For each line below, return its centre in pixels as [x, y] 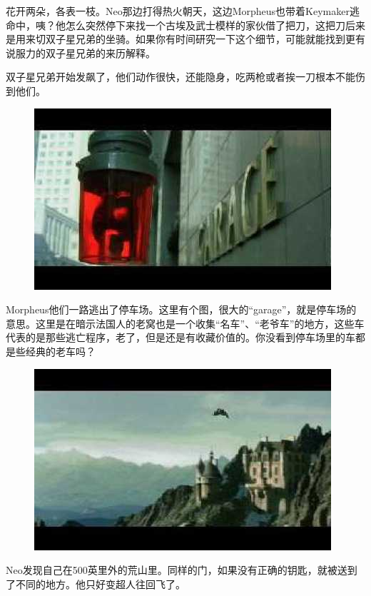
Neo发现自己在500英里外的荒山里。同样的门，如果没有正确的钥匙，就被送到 [182, 570]
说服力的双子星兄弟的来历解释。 [81, 52]
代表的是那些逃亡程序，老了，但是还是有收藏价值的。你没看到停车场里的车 [181, 337]
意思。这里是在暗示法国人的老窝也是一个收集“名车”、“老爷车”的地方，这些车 [185, 323]
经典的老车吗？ [60, 351]
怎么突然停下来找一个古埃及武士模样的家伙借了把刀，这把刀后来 [215, 25]
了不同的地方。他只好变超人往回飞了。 [96, 584]
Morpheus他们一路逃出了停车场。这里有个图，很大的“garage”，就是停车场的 [181, 309]
